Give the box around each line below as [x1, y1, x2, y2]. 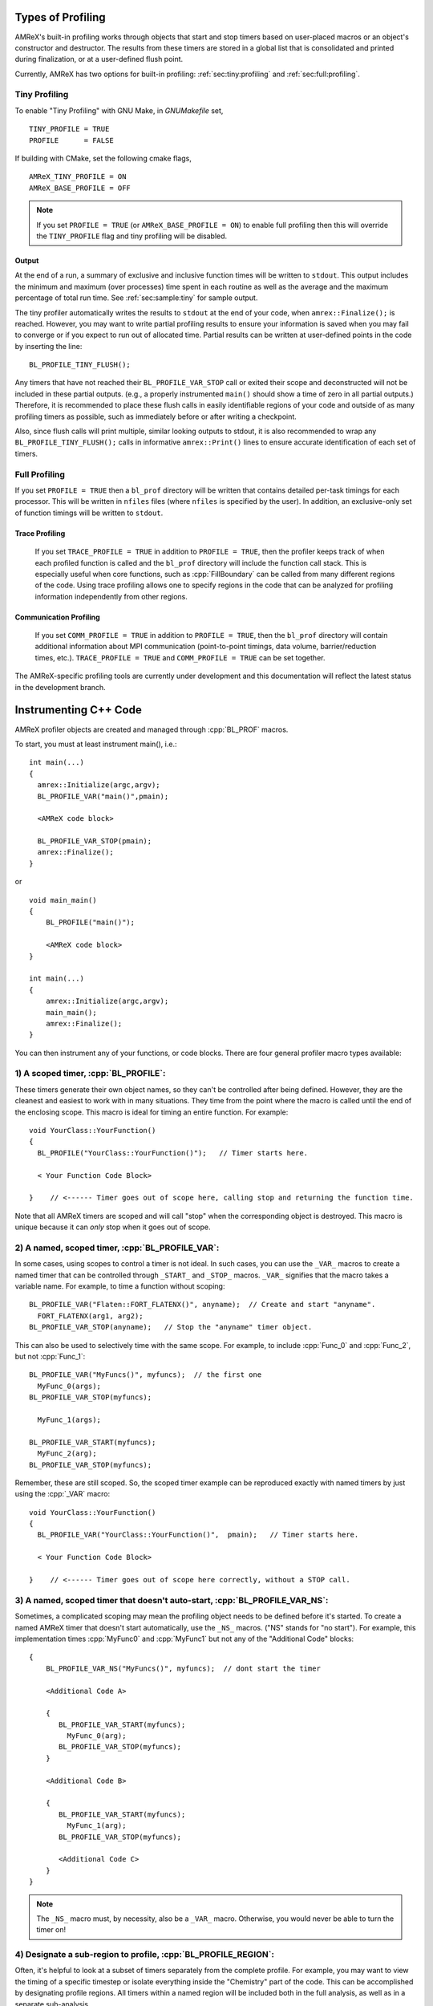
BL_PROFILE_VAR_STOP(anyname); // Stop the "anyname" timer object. [29, 1322, 313, 1332]
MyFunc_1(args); [37, 1415, 102, 1424]
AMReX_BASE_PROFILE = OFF [29, 183, 132, 193]
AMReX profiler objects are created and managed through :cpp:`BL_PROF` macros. [14, 725, 289, 734]
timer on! [36, 1925, 67, 1935]
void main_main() [29, 895, 97, 904]
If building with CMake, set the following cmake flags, [14, 153, 192, 163]
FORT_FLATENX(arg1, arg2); [37, 1311, 144, 1320]
